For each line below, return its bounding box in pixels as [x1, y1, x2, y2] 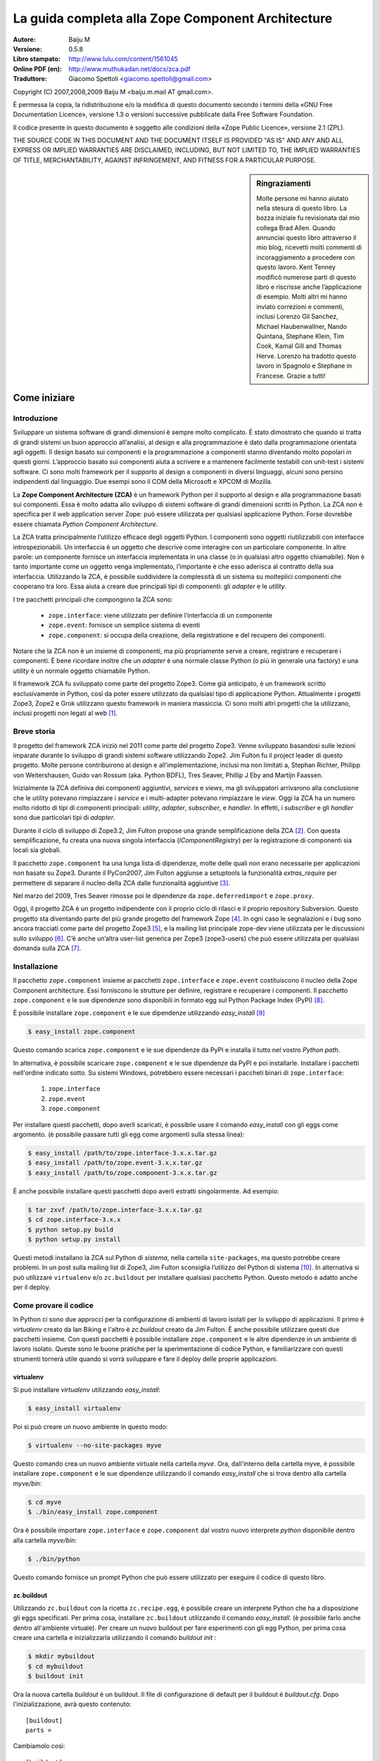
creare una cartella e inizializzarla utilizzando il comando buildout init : [13, 1634, 217, 1642]
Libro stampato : [13, 55, 61, 63]
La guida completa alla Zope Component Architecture [13, 11, 333, 26]
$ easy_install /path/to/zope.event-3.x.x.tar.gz [27, 1159, 203, 1167]
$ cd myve [27, 1498, 62, 1506]
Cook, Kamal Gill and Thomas [256, 342, 342, 350]
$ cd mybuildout [27, 1662, 84, 1670]
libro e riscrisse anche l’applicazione [256, 282, 362, 292]
